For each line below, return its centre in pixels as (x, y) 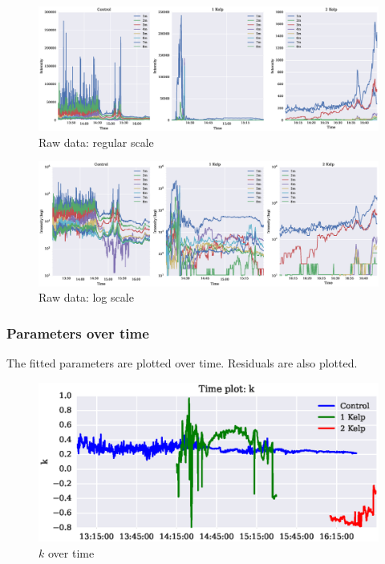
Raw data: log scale (86, 297)
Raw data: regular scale (96, 142)
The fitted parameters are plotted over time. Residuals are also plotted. (182, 363)
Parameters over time (78, 333)
